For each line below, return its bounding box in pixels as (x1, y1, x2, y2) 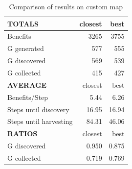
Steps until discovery (7, 104, 69, 114)
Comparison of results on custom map (9, 1, 123, 11)
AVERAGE (7, 79, 47, 90)
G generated (7, 43, 44, 53)
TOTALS (7, 18, 39, 28)
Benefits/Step (7, 92, 48, 102)
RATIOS (7, 128, 38, 139)
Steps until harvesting (7, 116, 73, 126)
